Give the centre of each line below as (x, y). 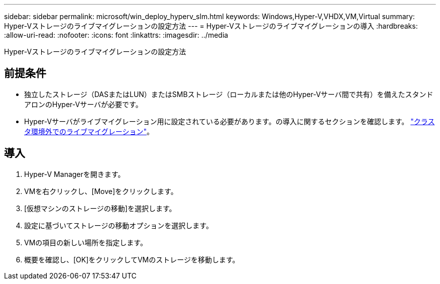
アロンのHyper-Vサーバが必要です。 (83, 104)
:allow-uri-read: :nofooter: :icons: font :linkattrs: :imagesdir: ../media (116, 35)
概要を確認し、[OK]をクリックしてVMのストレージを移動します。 (132, 259)
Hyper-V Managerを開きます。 (75, 174)
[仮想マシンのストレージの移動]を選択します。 (100, 208)
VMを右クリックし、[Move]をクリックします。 (101, 191)
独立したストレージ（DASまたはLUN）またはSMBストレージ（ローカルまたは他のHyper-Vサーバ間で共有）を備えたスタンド (229, 94)
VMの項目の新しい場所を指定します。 (86, 242)
